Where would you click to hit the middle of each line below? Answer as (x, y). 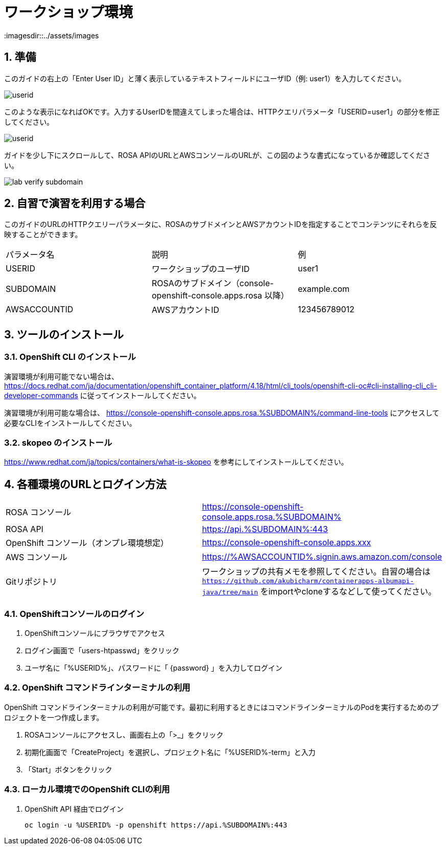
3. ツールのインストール (64, 334)
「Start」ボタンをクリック (68, 769)
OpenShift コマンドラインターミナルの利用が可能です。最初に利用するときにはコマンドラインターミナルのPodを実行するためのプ (221, 707)
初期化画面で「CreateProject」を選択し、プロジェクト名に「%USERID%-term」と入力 (170, 752)
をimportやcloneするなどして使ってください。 (348, 592)
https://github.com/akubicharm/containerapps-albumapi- (308, 581)
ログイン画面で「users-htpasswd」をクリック (102, 650)
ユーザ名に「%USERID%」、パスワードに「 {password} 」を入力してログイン (154, 668)
